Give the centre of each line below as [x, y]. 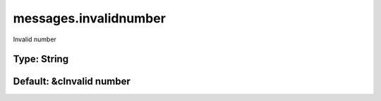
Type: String [41, 59]
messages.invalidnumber [89, 18]
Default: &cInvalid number [72, 82]
